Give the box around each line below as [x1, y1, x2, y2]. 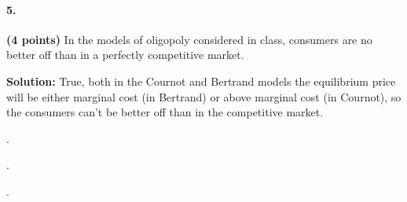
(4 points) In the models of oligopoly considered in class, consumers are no [6, 31, 372, 47]
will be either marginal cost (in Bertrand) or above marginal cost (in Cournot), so [6, 88, 401, 105]
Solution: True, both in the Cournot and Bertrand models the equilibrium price [6, 72, 396, 89]
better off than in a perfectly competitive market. [6, 46, 244, 63]
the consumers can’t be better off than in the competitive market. [6, 104, 324, 120]
